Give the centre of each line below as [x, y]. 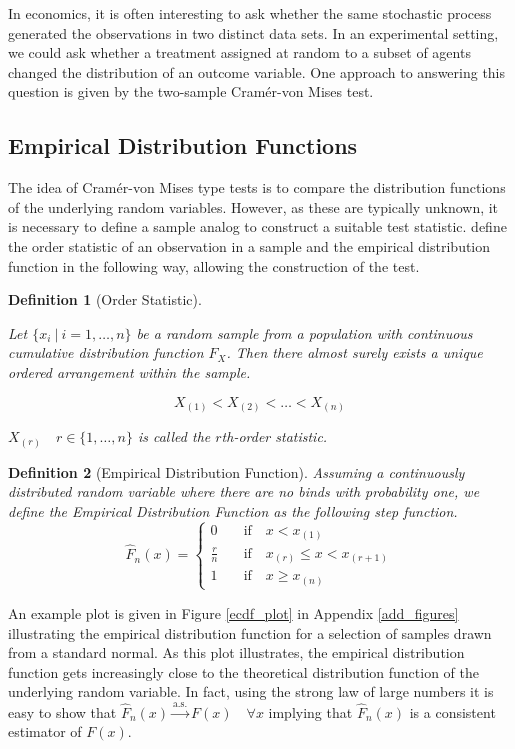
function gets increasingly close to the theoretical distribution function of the [244, 671]
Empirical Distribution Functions [183, 145]
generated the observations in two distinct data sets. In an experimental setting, [253, 32]
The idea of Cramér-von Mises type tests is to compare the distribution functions [257, 187]
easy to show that [62, 711]
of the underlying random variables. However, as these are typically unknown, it [253, 206]
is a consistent [452, 711]
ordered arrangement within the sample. [129, 371]
